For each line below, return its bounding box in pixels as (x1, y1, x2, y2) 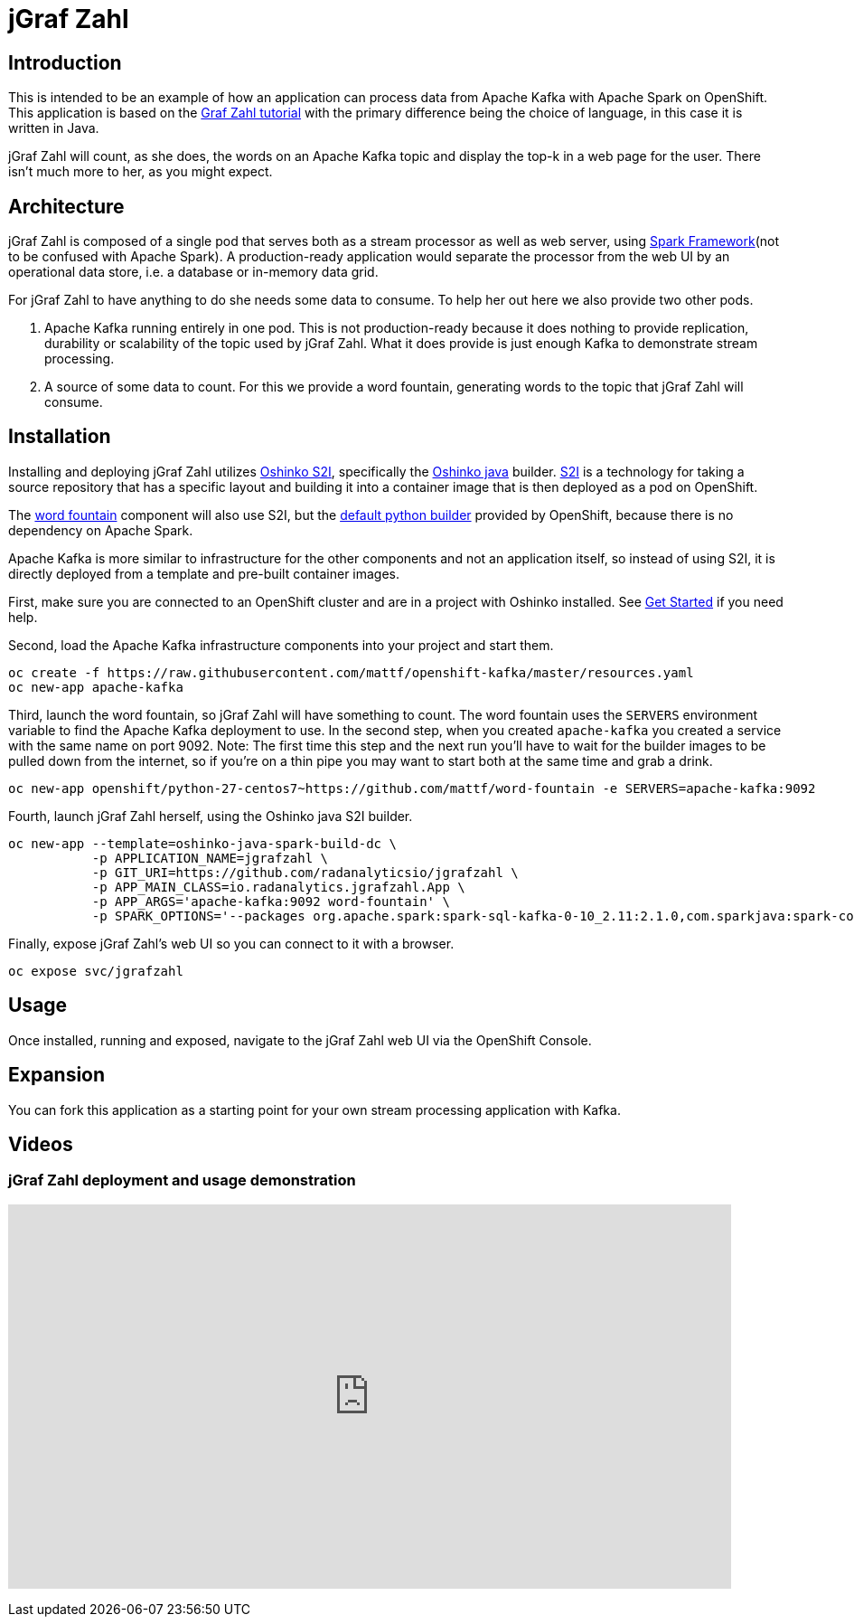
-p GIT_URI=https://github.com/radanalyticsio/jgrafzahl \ (91, 864, 519, 880)
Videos (8, 1132, 73, 1156)
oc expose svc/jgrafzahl (8, 963, 183, 978)
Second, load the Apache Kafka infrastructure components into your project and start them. (8, 637, 554, 653)
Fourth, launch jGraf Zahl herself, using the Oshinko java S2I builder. (8, 807, 413, 824)
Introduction (8, 51, 122, 74)
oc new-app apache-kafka (8, 679, 183, 694)
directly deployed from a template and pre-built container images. (8, 565, 400, 581)
